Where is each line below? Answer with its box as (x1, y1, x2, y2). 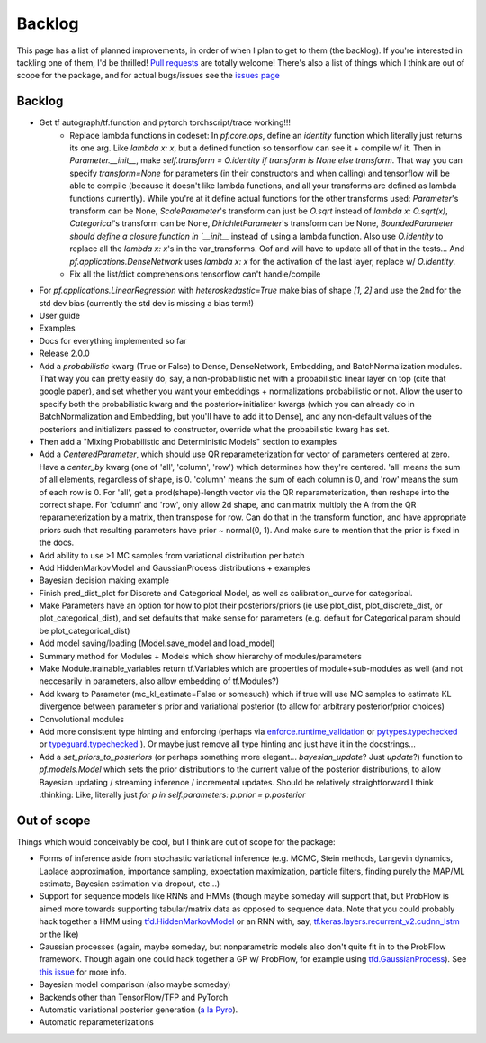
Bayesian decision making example (39, 575, 170, 585)
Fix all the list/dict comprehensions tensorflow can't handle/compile (69, 268, 321, 279)
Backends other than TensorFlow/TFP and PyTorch (39, 992, 229, 1002)
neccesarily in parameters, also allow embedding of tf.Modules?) (39, 676, 279, 686)
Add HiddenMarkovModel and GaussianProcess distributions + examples (39, 562, 310, 573)
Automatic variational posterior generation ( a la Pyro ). (39, 1004, 238, 1015)
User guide (39, 311, 81, 322)
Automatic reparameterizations (39, 1017, 155, 1028)
